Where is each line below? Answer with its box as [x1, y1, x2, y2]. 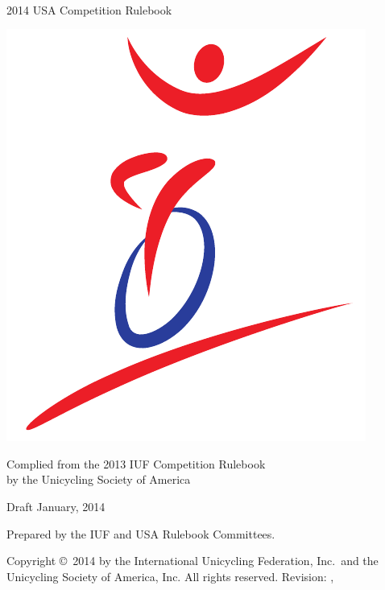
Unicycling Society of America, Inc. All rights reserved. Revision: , [6, 567, 334, 584]
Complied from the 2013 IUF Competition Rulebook [6, 455, 266, 472]
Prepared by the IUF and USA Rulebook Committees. [6, 525, 275, 542]
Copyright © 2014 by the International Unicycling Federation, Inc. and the [6, 552, 379, 569]
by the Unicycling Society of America [6, 471, 191, 488]
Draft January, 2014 [6, 497, 106, 514]
